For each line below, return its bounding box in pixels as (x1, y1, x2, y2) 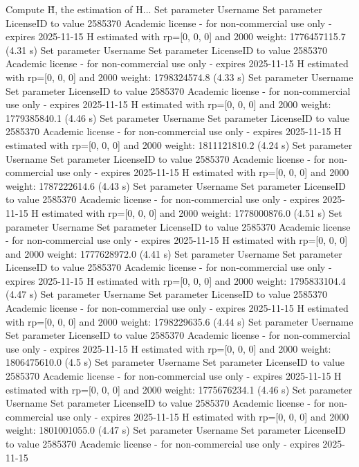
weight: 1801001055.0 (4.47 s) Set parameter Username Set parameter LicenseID (6, 423, 346, 437)
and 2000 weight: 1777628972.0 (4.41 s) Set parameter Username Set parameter (6, 246, 342, 261)
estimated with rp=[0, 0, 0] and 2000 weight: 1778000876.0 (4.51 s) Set (42, 205, 342, 220)
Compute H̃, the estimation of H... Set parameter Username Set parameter (6, 2, 322, 16)
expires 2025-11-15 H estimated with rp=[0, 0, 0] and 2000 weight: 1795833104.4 (6, 273, 346, 288)
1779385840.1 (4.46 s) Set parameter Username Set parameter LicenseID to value (6, 110, 349, 125)
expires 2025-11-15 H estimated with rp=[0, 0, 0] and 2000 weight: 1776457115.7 (6, 29, 346, 44)
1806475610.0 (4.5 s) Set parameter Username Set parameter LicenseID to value (6, 355, 344, 369)
